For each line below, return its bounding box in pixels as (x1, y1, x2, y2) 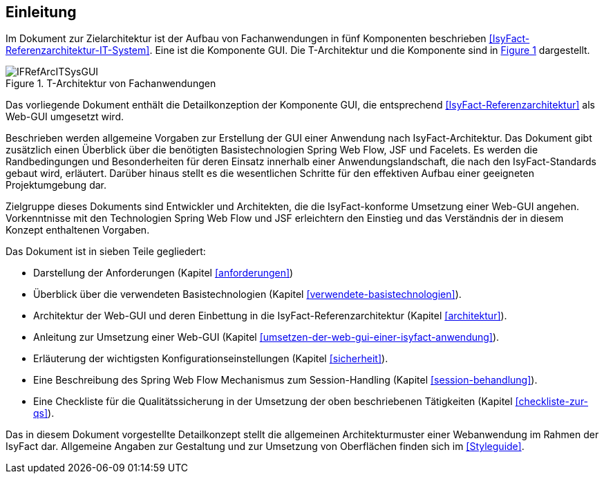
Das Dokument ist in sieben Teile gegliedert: (6, 245, 206, 258)
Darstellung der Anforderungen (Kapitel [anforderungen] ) (33, 267, 294, 279)
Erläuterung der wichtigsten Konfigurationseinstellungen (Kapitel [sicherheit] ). (33, 353, 388, 365)
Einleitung (6, 3, 77, 21)
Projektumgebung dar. (6, 179, 106, 191)
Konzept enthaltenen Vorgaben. (6, 224, 150, 236)
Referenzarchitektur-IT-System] (6, 44, 150, 57)
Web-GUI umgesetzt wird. (6, 111, 124, 123)
